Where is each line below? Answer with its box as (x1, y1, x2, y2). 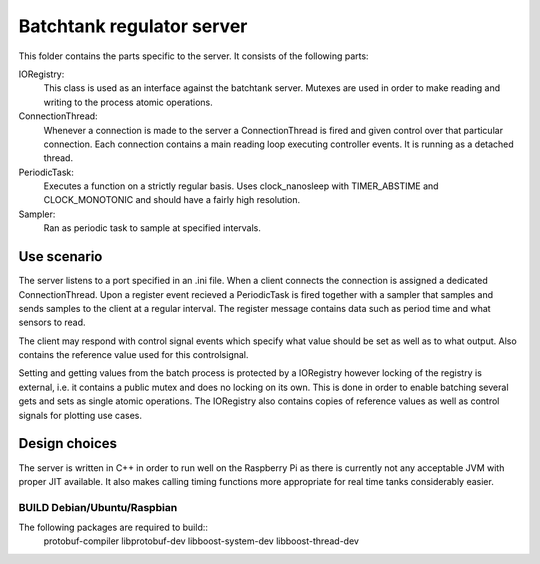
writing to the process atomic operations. (43, 96, 214, 108)
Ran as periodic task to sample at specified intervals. (43, 222, 262, 234)
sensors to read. (18, 316, 86, 329)
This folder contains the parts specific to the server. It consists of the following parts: (18, 50, 369, 62)
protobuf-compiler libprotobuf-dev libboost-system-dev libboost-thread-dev (43, 535, 360, 547)
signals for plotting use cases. (18, 409, 143, 421)
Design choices (18, 435, 118, 452)
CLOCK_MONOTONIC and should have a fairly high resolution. (43, 194, 300, 206)
